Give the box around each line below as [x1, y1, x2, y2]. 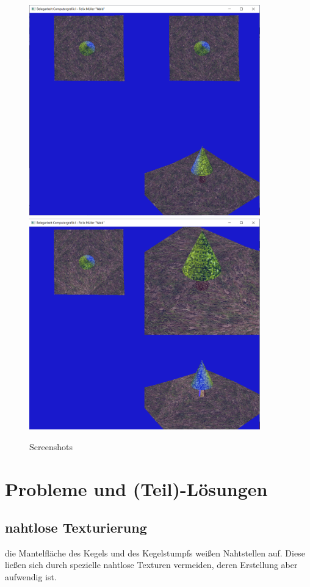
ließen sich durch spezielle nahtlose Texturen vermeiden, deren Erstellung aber [5, 558, 298, 571]
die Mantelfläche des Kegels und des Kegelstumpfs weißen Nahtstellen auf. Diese [5, 546, 305, 559]
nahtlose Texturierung [5, 518, 147, 537]
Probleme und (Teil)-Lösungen [5, 476, 268, 501]
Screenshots [29, 440, 73, 453]
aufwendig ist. [5, 571, 57, 583]
